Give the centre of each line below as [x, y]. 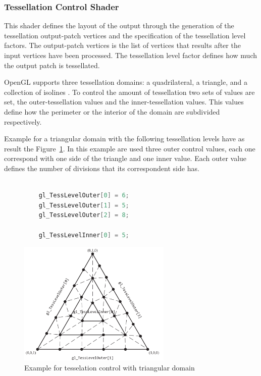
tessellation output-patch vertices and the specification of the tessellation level [125, 35]
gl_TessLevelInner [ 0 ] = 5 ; [84, 235]
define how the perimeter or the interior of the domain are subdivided [112, 111]
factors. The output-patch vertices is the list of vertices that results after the [122, 45]
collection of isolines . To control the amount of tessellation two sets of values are [129, 92]
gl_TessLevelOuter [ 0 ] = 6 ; [84, 196]
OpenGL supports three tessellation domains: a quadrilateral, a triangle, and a [126, 82]
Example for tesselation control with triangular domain [110, 367]
